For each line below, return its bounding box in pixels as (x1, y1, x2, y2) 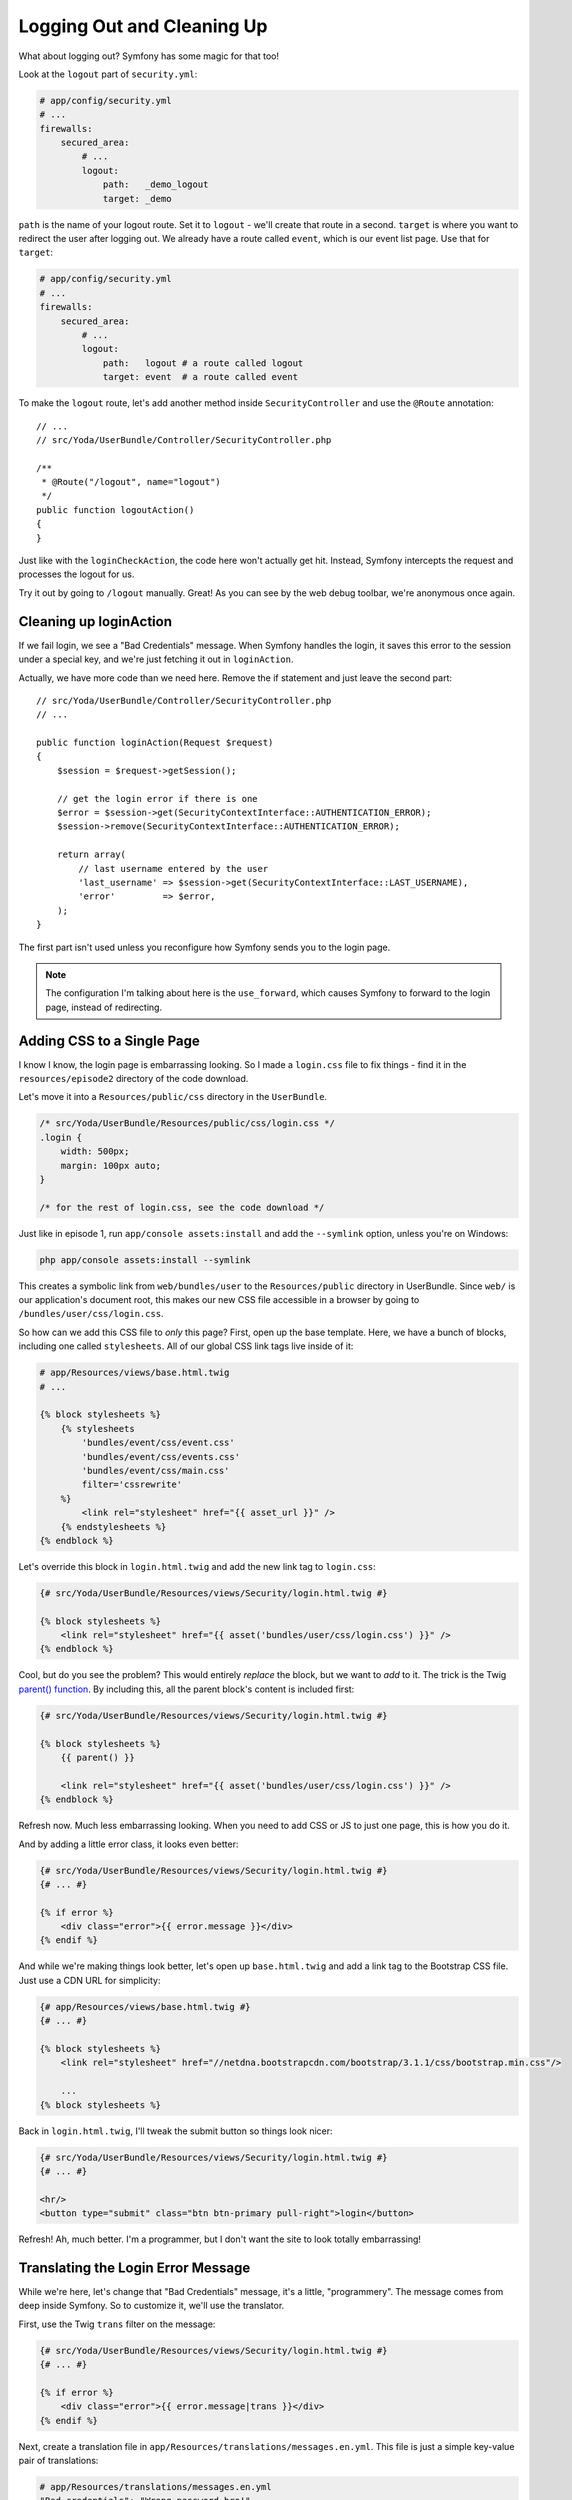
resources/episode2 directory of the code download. (18, 1073, 249, 1084)
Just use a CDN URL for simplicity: (18, 1974, 161, 1986)
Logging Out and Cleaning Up (18, 15, 269, 37)
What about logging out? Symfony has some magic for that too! (18, 50, 280, 62)
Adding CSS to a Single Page (18, 1032, 200, 1049)
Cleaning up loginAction (18, 613, 172, 630)
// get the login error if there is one (56, 793, 259, 804)
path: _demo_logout (102, 179, 209, 190)
